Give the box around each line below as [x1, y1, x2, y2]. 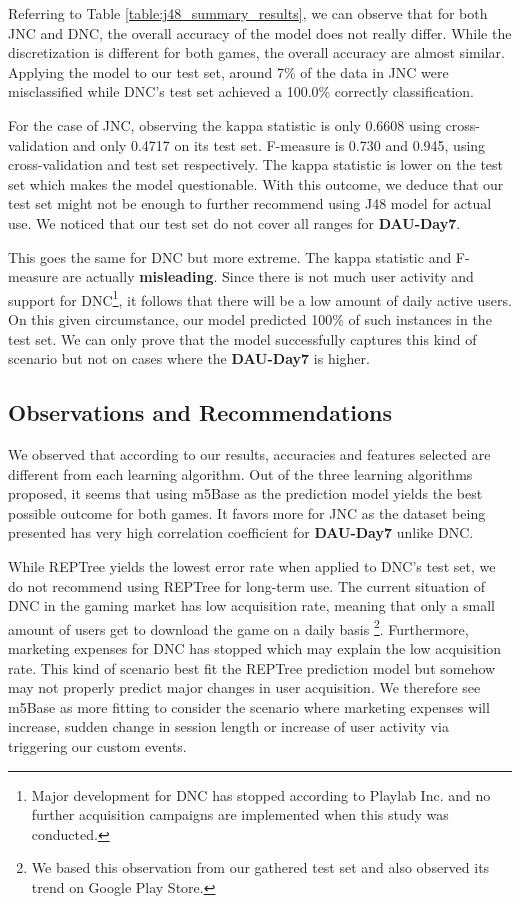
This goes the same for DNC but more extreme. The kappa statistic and [8, 246, 452, 267]
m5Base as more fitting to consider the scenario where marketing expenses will [8, 696, 490, 717]
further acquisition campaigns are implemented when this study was [31, 804, 449, 825]
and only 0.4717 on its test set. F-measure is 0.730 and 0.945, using [72, 134, 486, 155]
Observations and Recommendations [8, 397, 393, 428]
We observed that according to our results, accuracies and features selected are [8, 443, 491, 464]
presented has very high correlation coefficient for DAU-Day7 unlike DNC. [8, 522, 474, 543]
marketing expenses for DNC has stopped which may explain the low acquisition [8, 637, 501, 658]
